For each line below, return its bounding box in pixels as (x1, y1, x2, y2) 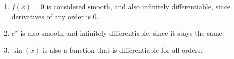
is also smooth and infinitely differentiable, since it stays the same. (20, 28, 224, 38)
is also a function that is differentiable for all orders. (42, 44, 203, 55)
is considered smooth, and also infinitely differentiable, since (46, 1, 231, 11)
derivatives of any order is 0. (11, 11, 99, 21)
